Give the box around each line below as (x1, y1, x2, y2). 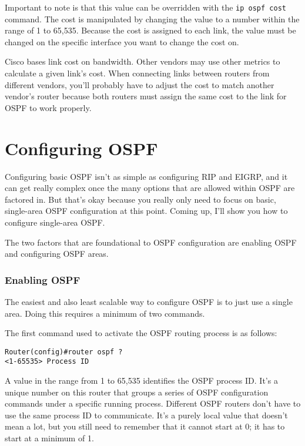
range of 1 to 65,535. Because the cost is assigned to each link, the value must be (5, 24, 296, 36)
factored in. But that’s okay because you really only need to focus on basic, (5, 193, 276, 205)
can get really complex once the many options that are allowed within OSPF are (5, 182, 295, 194)
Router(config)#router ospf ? (5, 347, 123, 356)
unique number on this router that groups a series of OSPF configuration (5, 385, 269, 398)
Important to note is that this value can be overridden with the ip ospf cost (5, 1, 286, 13)
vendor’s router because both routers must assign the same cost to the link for (5, 90, 287, 102)
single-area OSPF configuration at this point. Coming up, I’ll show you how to (5, 204, 288, 217)
